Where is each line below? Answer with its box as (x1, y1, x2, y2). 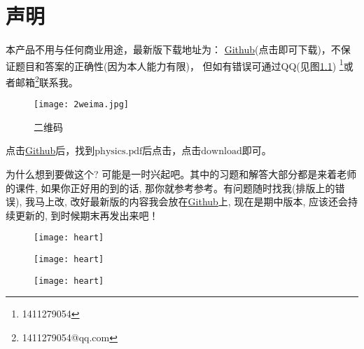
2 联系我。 (35, 72, 78, 89)
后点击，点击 (142, 143, 202, 158)
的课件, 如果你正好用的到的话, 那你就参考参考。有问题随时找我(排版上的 (6, 180, 335, 195)
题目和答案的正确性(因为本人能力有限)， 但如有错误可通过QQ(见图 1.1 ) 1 (15, 56, 344, 73)
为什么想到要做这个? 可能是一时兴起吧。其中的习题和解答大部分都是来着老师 (6, 167, 357, 182)
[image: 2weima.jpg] (34, 100, 129, 110)
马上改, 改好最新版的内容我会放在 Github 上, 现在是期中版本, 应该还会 (34, 194, 348, 209)
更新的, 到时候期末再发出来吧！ (15, 207, 159, 222)
